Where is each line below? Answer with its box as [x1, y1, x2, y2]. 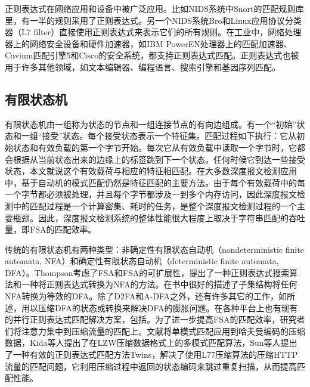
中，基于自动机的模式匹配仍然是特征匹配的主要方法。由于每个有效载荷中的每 [5, 176, 305, 188]
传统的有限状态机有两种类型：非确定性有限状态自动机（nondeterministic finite [5, 243, 304, 255]
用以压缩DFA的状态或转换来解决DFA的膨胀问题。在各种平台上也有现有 [21, 301, 298, 314]
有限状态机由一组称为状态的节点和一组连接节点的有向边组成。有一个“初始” [5, 117, 297, 130]
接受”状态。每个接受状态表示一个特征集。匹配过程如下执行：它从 [42, 129, 297, 142]
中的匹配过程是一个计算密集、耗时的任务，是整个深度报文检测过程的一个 [13, 199, 297, 212]
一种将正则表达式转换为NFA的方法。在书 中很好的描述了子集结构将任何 [21, 278, 297, 290]
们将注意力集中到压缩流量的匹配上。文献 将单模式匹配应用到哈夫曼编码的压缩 [5, 324, 305, 337]
